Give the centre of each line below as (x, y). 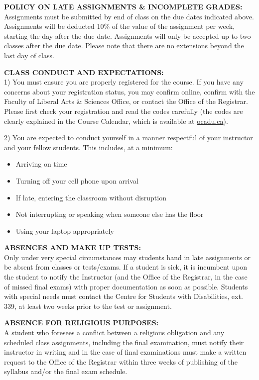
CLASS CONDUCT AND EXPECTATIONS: (84, 72)
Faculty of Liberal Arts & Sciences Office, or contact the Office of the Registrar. (126, 101)
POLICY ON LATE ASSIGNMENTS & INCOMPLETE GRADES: (123, 6)
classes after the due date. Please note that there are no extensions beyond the (124, 46)
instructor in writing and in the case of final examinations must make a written (125, 352)
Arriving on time (41, 164)
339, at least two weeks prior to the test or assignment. (88, 306)
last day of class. (29, 55)
